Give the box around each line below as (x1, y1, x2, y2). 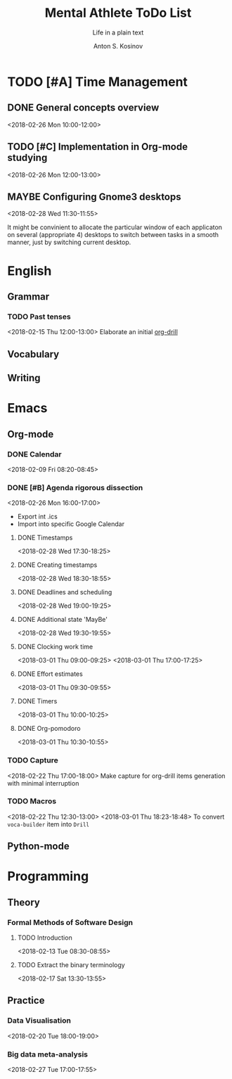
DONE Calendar (7, 449, 62, 459)
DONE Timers (17, 697, 58, 705)
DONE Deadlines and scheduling (17, 588, 112, 596)
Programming (7, 869, 89, 884)
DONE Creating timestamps (17, 561, 98, 569)
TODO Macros (7, 796, 57, 806)
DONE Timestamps (17, 533, 73, 542)
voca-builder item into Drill (7, 819, 90, 828)
